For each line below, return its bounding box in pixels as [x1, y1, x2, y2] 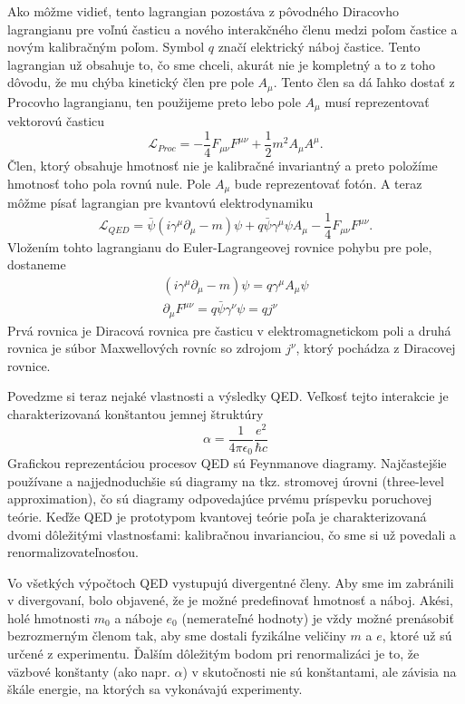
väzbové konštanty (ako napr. [7, 661, 170, 680]
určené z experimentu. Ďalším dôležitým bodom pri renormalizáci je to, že [7, 644, 420, 663]
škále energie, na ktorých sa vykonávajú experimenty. [7, 680, 303, 699]
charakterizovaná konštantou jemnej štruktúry [7, 404, 264, 423]
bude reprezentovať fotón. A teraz [234, 173, 422, 192]
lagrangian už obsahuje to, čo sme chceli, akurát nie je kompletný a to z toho [7, 54, 435, 73]
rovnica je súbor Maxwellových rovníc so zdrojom [7, 338, 282, 357]
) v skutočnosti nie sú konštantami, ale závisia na [182, 661, 457, 680]
